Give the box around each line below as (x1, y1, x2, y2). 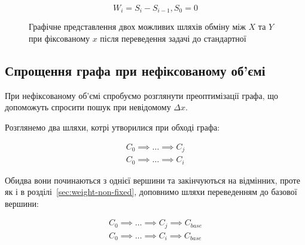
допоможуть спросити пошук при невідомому (5, 101, 171, 113)
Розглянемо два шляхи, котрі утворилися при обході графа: (5, 121, 220, 134)
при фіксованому (29, 32, 90, 45)
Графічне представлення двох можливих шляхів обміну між (29, 20, 246, 33)
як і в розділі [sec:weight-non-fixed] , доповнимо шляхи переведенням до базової (5, 185, 297, 198)
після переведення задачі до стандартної (100, 32, 246, 45)
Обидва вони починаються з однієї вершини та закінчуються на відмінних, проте (5, 173, 300, 186)
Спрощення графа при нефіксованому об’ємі (5, 61, 266, 80)
